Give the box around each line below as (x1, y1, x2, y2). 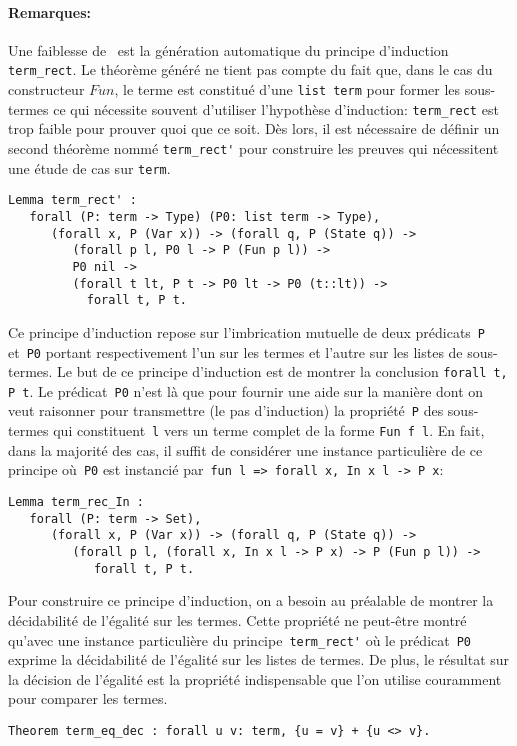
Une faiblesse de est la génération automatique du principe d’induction (8, 39, 449, 60)
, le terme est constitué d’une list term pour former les (114, 79, 461, 100)
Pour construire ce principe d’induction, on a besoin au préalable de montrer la (8, 590, 494, 611)
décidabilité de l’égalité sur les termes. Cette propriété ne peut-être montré (8, 609, 467, 630)
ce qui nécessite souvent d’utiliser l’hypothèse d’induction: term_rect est (53, 98, 499, 119)
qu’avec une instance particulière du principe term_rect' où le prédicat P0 (8, 629, 472, 650)
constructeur (8, 79, 85, 100)
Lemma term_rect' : (8, 193, 137, 208)
